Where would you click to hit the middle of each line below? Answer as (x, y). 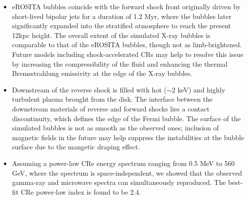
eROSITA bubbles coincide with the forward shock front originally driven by (126, 6)
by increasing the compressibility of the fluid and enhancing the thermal (120, 64)
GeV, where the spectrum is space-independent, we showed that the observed (127, 173)
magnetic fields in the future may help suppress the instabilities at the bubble (128, 137)
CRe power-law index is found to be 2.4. (81, 191)
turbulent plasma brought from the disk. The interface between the (112, 99)
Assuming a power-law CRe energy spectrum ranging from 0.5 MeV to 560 (123, 163)
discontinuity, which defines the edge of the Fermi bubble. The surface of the (126, 118)
